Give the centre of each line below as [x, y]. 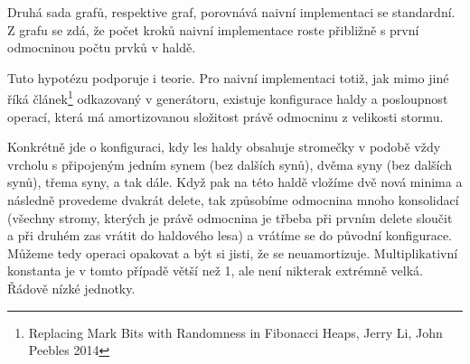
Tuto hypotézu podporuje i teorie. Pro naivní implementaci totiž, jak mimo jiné [228, 77]
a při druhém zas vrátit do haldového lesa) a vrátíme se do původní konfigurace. [230, 235]
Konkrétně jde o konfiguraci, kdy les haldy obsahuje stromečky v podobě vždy [224, 147]
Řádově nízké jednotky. [71, 288]
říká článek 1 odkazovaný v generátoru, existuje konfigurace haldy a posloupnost [228, 98]
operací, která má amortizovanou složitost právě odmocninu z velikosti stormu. [226, 116]
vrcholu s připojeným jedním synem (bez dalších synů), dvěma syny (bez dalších [230, 164]
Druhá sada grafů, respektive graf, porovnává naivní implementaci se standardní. [231, 12]
